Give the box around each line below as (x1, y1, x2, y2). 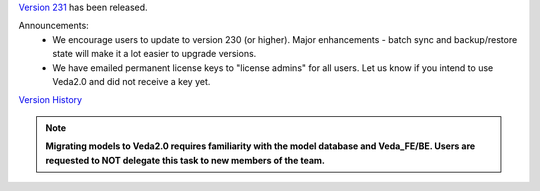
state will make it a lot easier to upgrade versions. (52, 48, 257, 60)
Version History (18, 94, 83, 106)
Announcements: (18, 20, 89, 32)
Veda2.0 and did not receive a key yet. (52, 75, 211, 87)
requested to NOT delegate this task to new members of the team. (45, 154, 325, 166)
